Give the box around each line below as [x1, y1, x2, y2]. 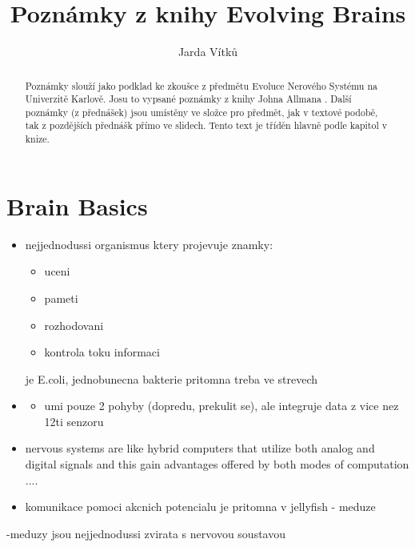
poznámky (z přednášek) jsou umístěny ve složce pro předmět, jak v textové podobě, [25, 105, 378, 119]
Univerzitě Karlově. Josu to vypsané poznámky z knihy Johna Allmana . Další [25, 92, 352, 106]
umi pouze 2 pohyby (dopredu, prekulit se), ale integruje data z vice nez [44, 397, 399, 414]
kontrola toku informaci [44, 344, 160, 360]
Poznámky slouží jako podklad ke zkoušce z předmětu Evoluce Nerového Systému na [25, 78, 377, 92]
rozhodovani [44, 316, 104, 333]
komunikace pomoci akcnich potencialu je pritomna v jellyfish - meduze [25, 498, 376, 515]
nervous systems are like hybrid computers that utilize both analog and [25, 440, 375, 457]
